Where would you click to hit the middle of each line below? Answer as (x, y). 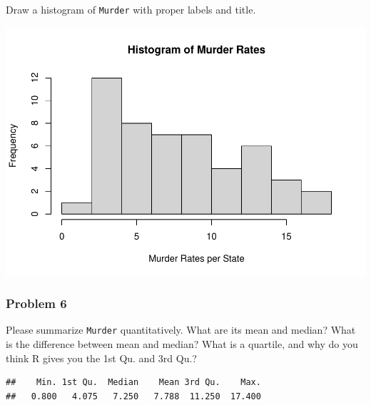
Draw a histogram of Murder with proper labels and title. (131, 9)
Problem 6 (36, 303)
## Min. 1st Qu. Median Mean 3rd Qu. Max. (133, 383)
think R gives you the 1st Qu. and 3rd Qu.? (101, 358)
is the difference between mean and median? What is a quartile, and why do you (182, 344)
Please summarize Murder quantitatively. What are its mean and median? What (181, 330)
